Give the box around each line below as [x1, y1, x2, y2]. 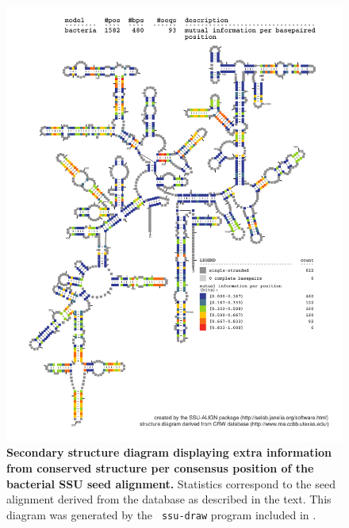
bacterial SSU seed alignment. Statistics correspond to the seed [6, 475, 336, 492]
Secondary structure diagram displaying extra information [6, 444, 332, 461]
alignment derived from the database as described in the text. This [6, 491, 332, 507]
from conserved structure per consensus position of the [6, 460, 314, 476]
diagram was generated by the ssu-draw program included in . [6, 506, 316, 522]
